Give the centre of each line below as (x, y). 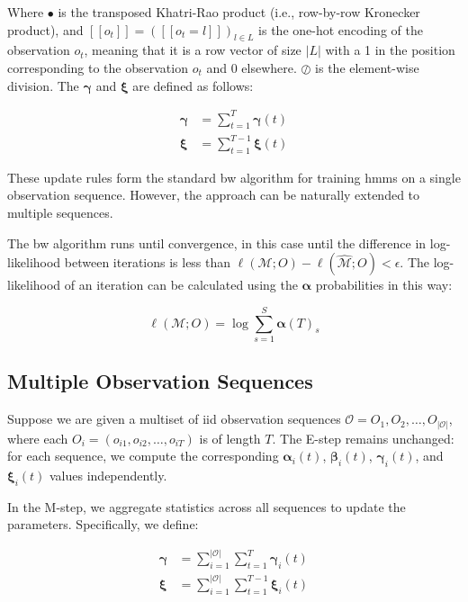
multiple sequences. (60, 213)
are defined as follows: (193, 85)
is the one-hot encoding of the (341, 29)
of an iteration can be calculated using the (181, 285)
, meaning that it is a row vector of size (193, 50)
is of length (230, 438)
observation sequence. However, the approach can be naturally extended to (214, 195)
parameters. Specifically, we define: (103, 524)
